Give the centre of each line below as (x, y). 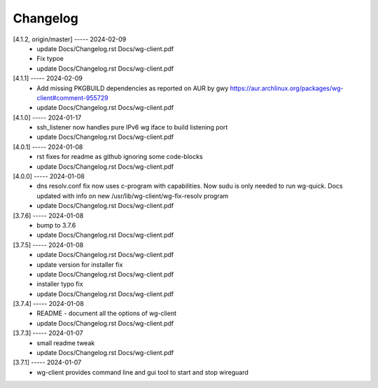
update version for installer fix (80, 264)
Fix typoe (50, 59)
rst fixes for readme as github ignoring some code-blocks (120, 157)
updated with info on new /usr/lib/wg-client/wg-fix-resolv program (133, 195)
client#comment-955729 (72, 97)
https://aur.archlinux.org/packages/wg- (287, 88)
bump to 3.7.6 (56, 225)
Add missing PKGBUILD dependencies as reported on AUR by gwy (133, 88)
